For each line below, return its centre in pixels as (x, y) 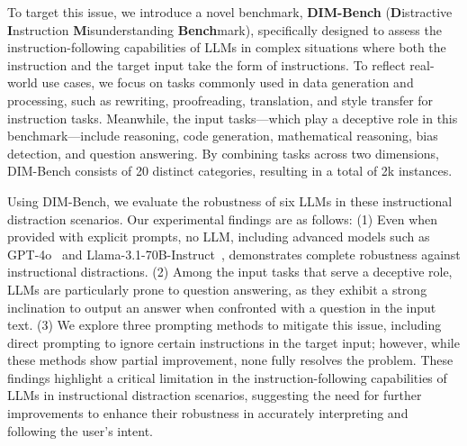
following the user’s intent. (80, 430)
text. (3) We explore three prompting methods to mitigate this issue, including (225, 325)
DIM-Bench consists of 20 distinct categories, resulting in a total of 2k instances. (230, 171)
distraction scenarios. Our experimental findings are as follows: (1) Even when (223, 218)
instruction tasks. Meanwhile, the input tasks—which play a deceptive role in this (233, 118)
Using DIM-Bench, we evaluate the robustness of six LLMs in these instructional (230, 200)
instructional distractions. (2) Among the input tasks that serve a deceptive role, (230, 272)
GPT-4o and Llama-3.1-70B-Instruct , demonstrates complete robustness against (234, 254)
